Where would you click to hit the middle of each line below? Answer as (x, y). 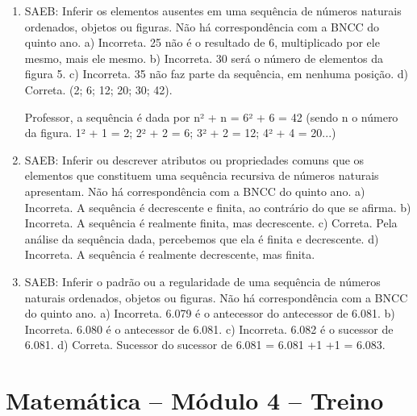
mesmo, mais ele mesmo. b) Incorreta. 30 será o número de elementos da (204, 58)
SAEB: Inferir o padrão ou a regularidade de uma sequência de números (202, 281)
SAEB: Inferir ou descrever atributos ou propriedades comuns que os (194, 159)
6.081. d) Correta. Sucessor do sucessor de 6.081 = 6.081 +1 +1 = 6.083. (205, 345)
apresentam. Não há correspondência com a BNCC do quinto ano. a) (195, 191)
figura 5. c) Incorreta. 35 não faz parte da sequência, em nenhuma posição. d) (216, 74)
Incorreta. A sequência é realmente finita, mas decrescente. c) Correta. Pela (211, 223)
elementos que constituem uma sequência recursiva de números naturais (202, 175)
